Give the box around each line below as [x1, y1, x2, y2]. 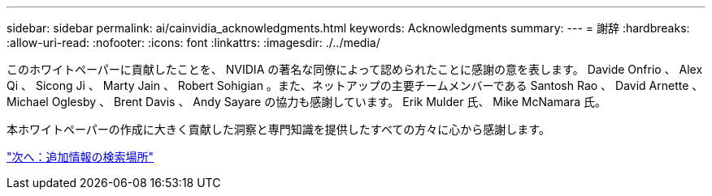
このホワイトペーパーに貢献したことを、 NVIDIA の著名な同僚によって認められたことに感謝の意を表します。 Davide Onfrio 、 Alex [7, 62, 703, 76]
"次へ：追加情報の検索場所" [7, 150, 154, 164]
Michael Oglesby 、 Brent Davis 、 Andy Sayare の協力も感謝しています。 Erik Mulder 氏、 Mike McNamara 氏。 [7, 95, 607, 109]
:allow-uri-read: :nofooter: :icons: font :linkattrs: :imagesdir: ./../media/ [7, 36, 380, 49]
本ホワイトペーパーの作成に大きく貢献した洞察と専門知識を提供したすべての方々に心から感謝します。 [7, 122, 550, 136]
